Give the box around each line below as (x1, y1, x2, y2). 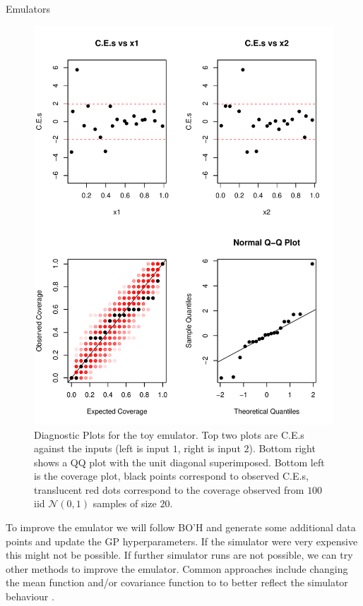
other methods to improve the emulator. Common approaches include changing (6, 561, 348, 576)
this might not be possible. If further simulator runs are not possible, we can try (6, 547, 353, 562)
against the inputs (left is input (34, 441, 169, 456)
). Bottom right (249, 441, 316, 456)
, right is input (177, 441, 241, 456)
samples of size (93, 496, 157, 511)
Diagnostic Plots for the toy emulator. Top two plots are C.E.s (34, 427, 304, 442)
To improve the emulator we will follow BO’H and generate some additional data (6, 520, 356, 535)
